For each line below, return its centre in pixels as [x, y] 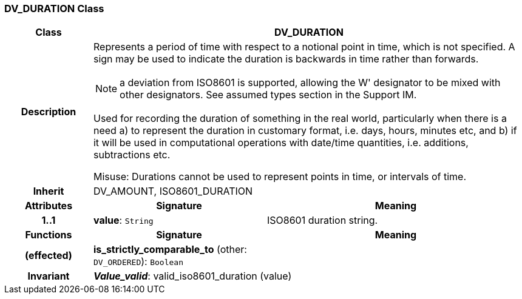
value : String [123, 220]
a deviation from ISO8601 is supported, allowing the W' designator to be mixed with [310, 83]
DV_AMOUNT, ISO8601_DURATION [173, 191]
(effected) [49, 256]
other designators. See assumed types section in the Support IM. [268, 95]
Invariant [49, 276]
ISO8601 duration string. [322, 220]
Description [49, 112]
